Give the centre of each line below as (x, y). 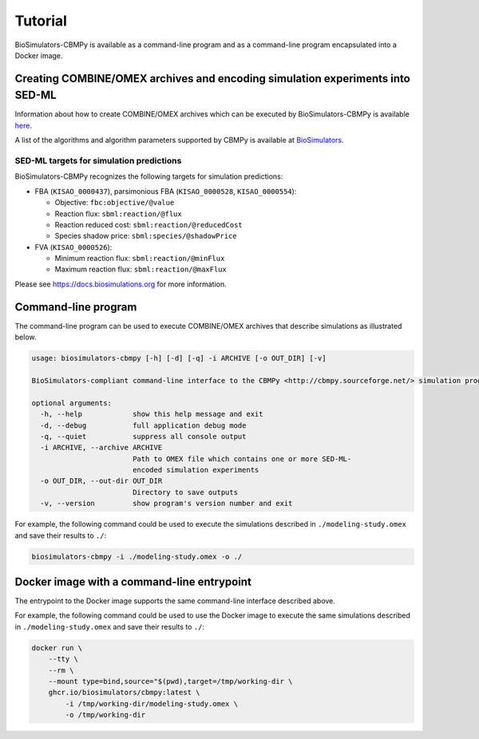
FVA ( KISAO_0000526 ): (73, 247)
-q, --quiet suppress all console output (143, 436)
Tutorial (41, 21)
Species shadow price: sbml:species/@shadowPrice (146, 236)
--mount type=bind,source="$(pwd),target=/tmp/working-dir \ (170, 682)
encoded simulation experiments (196, 470)
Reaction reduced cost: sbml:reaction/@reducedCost (148, 224)
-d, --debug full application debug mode (143, 425)
